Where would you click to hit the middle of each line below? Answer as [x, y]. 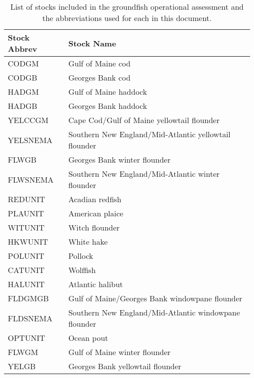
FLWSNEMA [31, 179]
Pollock [81, 256]
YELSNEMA [30, 140]
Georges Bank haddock [107, 106]
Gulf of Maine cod [99, 63]
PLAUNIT [26, 213]
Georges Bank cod [99, 77]
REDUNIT [27, 199]
